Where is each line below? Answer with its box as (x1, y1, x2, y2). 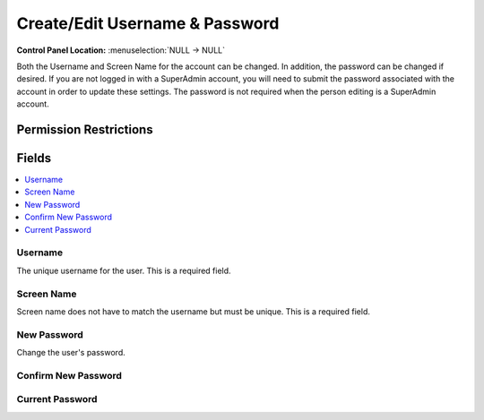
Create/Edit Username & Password (16, 13, 280, 33)
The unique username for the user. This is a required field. (16, 265, 232, 276)
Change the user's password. (16, 347, 125, 358)
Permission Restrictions (16, 122, 153, 137)
